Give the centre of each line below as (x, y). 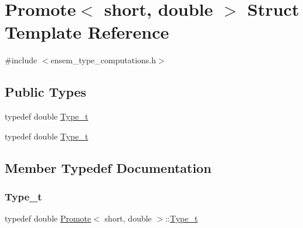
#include (21, 60)
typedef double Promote (48, 218)
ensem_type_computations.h (103, 60)
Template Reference (87, 32)
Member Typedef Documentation (108, 167)
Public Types (46, 92)
